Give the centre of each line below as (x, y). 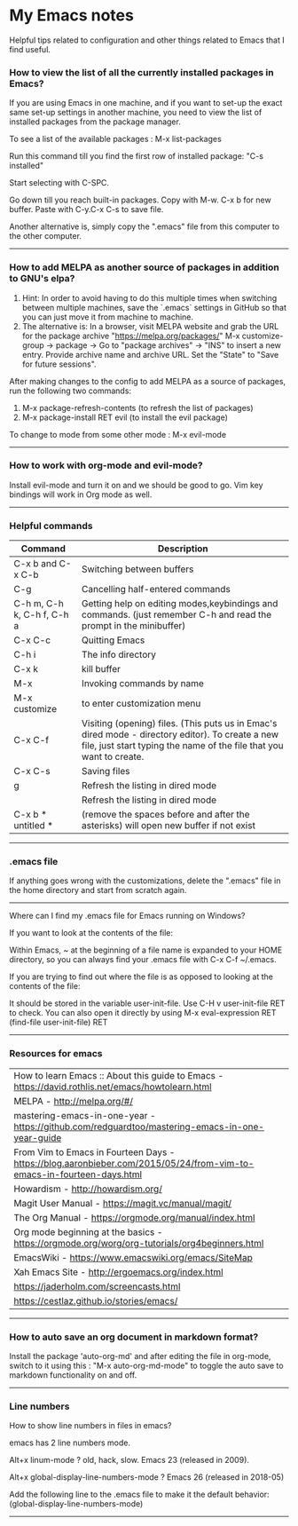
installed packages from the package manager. (95, 122)
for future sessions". (59, 364)
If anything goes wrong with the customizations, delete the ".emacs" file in (145, 881)
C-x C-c (32, 640)
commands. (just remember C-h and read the (176, 615)
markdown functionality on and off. (73, 1375)
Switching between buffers (137, 569)
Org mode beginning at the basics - (88, 1232)
